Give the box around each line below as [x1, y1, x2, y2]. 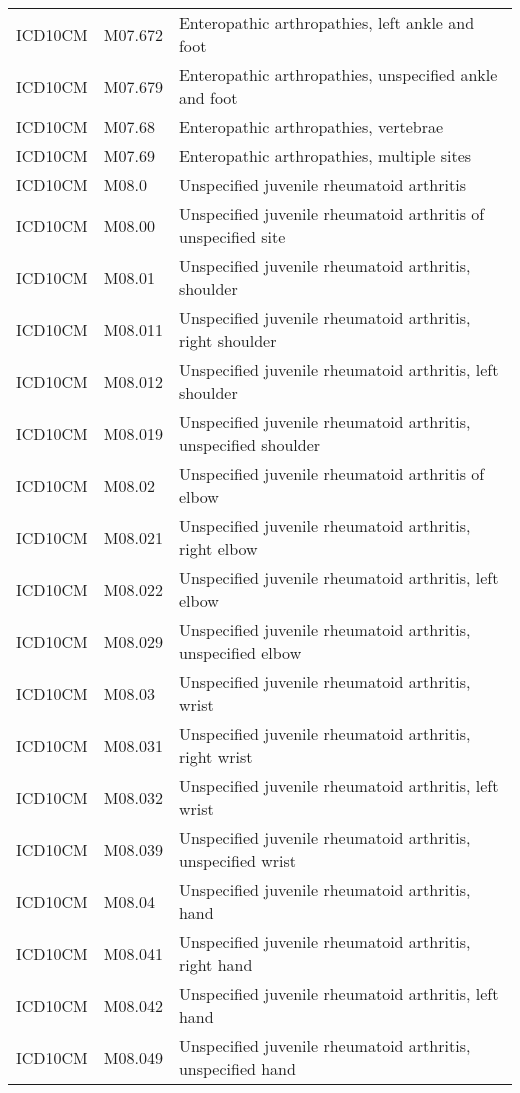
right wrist [178, 745, 253, 768]
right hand [178, 953, 253, 976]
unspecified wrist [178, 849, 297, 872]
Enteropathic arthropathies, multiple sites [178, 144, 472, 167]
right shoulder [178, 329, 277, 352]
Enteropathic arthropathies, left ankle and [178, 11, 475, 34]
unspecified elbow [178, 641, 302, 664]
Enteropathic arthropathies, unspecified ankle [178, 63, 498, 86]
